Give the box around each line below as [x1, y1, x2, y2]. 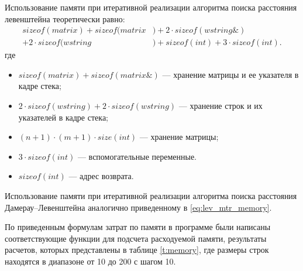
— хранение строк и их [178, 100, 263, 112]
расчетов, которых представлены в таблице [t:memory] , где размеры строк [5, 243, 269, 256]
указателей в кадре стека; [18, 111, 108, 123]
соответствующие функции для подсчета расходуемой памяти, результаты [5, 232, 267, 244]
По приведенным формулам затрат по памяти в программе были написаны [5, 221, 271, 233]
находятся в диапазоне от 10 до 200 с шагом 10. [5, 255, 176, 267]
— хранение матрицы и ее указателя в [162, 68, 299, 80]
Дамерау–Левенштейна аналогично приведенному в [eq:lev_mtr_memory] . [5, 201, 272, 213]
